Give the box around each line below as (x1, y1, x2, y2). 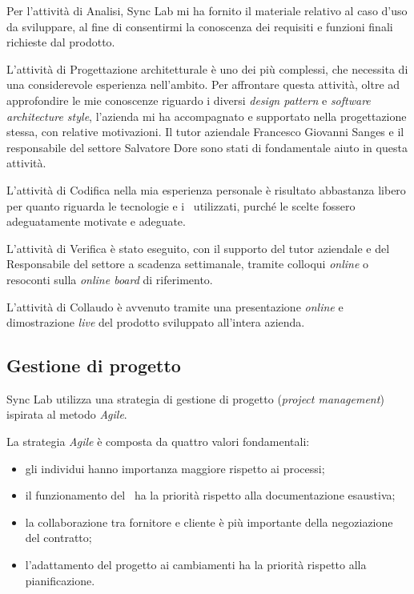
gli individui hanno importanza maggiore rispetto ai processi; (25, 460, 325, 476)
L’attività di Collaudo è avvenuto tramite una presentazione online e (6, 298, 344, 315)
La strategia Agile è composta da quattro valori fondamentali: (6, 433, 310, 450)
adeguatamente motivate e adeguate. (6, 213, 186, 230)
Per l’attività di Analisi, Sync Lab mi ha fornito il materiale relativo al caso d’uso (6, 2, 408, 18)
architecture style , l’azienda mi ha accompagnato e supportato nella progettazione (6, 107, 407, 124)
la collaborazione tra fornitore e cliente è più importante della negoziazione (25, 513, 393, 530)
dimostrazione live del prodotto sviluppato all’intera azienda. (6, 314, 305, 331)
